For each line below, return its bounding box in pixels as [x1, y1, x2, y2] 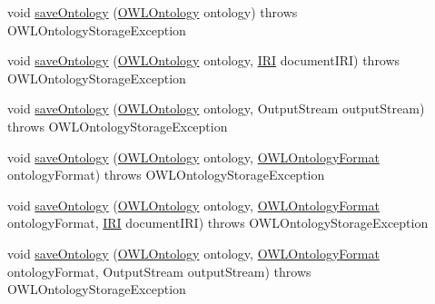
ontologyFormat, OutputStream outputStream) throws [7, 261, 311, 280]
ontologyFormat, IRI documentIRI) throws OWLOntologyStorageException [7, 213, 429, 232]
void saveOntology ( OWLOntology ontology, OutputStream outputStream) [7, 99, 425, 118]
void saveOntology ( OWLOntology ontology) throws [7, 3, 298, 21]
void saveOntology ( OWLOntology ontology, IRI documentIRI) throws [7, 51, 400, 70]
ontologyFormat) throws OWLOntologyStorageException [7, 165, 325, 184]
